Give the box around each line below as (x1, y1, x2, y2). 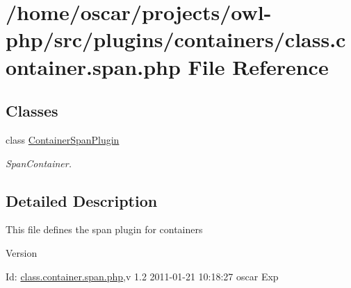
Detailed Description (6, 189, 158, 211)
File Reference (188, 52, 329, 81)
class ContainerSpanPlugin (6, 132, 120, 146)
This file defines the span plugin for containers (6, 222, 203, 237)
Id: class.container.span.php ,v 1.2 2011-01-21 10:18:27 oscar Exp (6, 269, 279, 283)
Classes (6, 100, 58, 121)
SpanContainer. (6, 155, 72, 170)
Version (6, 245, 38, 260)
